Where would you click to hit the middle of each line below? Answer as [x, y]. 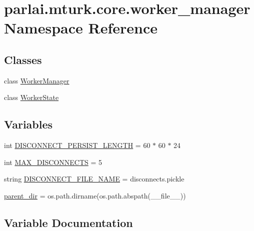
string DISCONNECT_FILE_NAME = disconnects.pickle [94, 179]
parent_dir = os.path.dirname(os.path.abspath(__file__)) [95, 195]
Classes [23, 59]
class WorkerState [31, 97]
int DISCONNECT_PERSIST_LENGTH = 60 [77, 145]
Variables [28, 124]
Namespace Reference [81, 28]
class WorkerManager [37, 80]
